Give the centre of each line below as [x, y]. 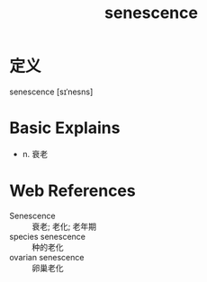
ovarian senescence [47, 257]
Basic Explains [65, 128]
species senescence [47, 236]
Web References [73, 191]
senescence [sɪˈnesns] [51, 92]
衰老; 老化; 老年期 [64, 226]
